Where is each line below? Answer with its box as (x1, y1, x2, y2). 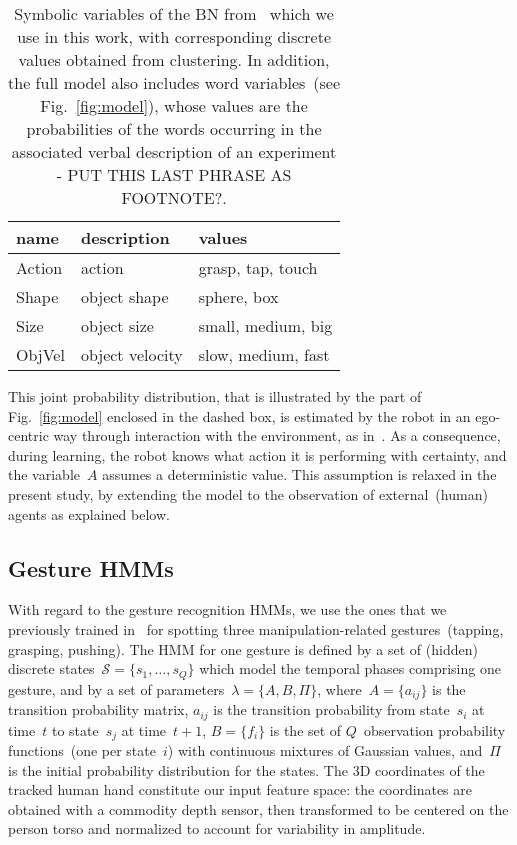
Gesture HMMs (8, 552, 174, 583)
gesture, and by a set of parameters (8, 678, 225, 699)
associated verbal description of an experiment (11, 140, 337, 163)
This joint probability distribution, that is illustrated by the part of (8, 386, 422, 406)
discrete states (8, 658, 95, 679)
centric (8, 425, 49, 446)
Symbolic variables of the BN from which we (14, 2, 334, 25)
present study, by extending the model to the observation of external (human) (8, 483, 488, 504)
